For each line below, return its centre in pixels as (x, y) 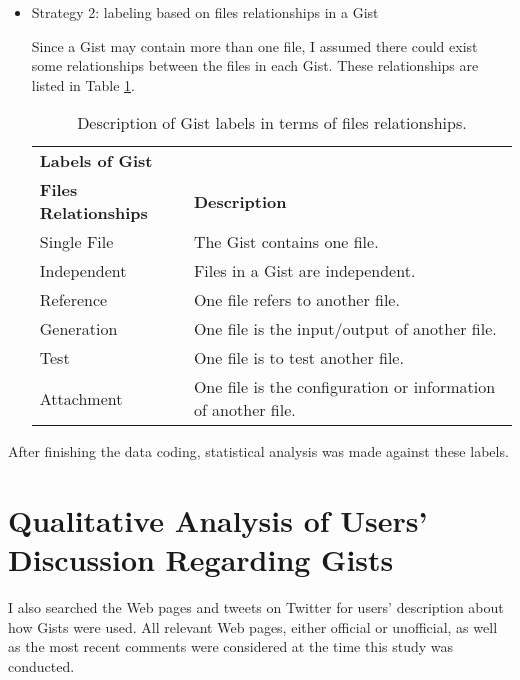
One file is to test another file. (298, 358)
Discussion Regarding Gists (201, 559)
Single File (76, 242)
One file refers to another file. (296, 300)
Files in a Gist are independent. (304, 271)
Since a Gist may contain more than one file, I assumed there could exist (254, 45)
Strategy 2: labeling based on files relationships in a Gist (205, 12)
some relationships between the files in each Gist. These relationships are (255, 65)
